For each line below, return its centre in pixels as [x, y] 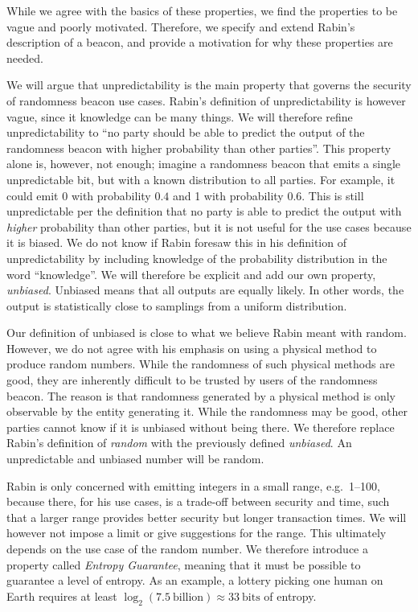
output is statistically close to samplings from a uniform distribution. [177, 305]
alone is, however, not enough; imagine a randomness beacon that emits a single [204, 164]
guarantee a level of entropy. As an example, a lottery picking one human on [195, 580]
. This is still [333, 195]
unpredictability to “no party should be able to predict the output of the [186, 132]
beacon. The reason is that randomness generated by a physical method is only [201, 395]
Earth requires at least [62, 596]
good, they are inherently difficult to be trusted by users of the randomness [192, 380]
